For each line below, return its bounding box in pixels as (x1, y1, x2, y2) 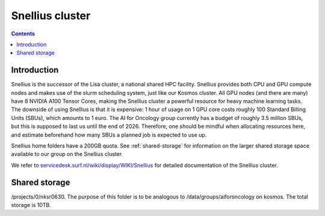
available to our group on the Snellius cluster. (11, 151, 123, 158)
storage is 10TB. (11, 202, 51, 209)
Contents (11, 30, 36, 37)
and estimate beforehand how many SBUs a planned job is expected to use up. (11, 131, 207, 138)
